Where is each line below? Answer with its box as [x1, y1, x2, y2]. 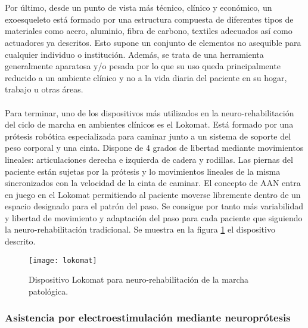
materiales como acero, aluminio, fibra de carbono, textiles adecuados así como [5, 24, 293, 37]
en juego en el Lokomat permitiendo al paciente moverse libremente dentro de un [5, 188, 301, 200]
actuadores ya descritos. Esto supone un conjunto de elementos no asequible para [5, 36, 301, 48]
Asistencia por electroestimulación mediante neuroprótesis [5, 310, 291, 325]
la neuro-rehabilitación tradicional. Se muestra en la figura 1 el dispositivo [5, 223, 275, 236]
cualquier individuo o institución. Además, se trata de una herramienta [5, 48, 264, 60]
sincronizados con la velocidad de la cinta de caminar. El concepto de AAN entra [5, 177, 301, 189]
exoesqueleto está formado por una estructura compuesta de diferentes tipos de [5, 13, 294, 25]
